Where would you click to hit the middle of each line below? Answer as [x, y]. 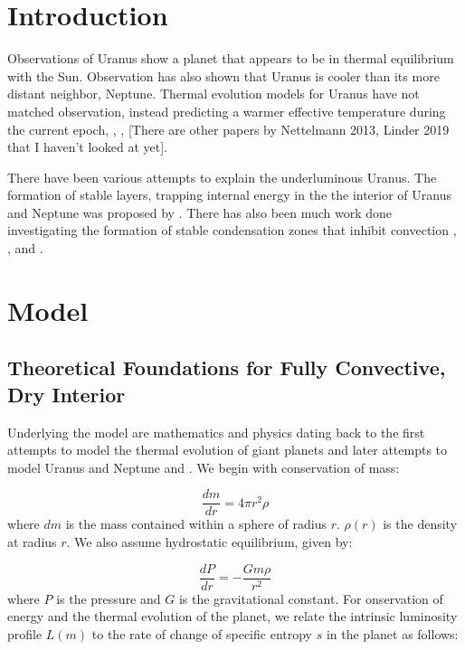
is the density [420, 524]
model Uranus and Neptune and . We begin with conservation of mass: [204, 467]
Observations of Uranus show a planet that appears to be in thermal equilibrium [231, 58]
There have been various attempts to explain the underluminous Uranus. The [222, 177]
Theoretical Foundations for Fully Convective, [227, 367]
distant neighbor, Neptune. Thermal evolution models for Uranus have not [214, 94]
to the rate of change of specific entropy [202, 633]
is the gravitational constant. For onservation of [311, 598]
